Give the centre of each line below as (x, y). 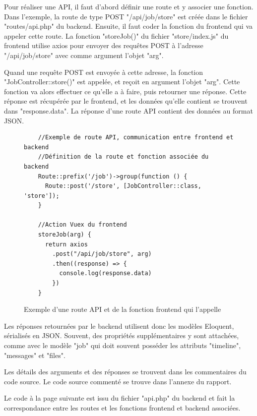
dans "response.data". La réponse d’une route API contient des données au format (128, 110)
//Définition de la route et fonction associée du (123, 157)
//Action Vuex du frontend (82, 225)
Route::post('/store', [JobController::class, (123, 186)
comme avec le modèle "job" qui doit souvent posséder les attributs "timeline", (123, 345)
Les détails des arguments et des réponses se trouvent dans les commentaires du (125, 372)
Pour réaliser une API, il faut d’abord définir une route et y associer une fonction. (129, 6)
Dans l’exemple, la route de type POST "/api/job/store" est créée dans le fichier (126, 16)
